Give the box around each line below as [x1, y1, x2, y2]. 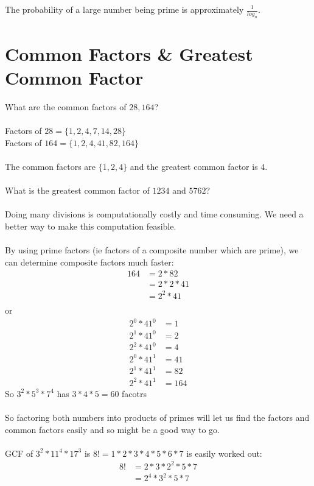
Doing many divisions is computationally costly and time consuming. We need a [5, 208, 304, 220]
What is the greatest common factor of [5, 184, 150, 197]
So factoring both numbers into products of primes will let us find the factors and [5, 411, 310, 423]
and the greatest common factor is [130, 160, 258, 173]
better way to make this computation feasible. [5, 220, 176, 233]
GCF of [5, 446, 33, 459]
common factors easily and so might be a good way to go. [5, 423, 220, 435]
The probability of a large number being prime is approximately [5, 3, 244, 15]
